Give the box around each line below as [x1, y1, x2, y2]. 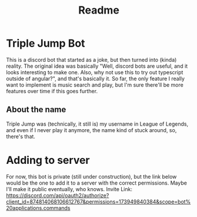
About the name [6, 104, 66, 115]
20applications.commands [6, 204, 71, 211]
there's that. [6, 133, 35, 140]
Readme [78, 4, 119, 17]
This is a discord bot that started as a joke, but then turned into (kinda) [6, 56, 177, 63]
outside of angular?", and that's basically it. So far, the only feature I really [6, 75, 185, 82]
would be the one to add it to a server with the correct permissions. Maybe [6, 179, 187, 186]
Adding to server [6, 153, 90, 167]
